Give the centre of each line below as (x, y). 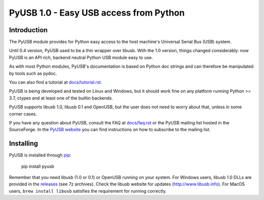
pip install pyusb (38, 166)
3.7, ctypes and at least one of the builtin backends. (61, 98)
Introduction (28, 30)
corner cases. (23, 114)
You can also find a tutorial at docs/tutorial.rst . (55, 82)
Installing (24, 144)
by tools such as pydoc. (33, 73)
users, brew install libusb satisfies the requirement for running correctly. (88, 191)
